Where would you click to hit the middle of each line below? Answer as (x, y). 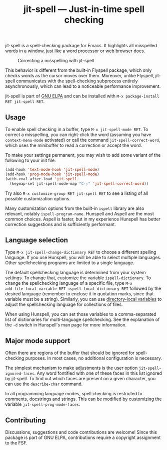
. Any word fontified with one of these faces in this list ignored (98, 373)
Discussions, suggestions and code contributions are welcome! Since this (81, 432)
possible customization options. (38, 198)
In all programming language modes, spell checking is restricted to (74, 394)
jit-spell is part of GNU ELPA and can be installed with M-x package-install (82, 96)
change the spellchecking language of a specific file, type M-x (69, 283)
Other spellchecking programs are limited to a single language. (70, 263)
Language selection (37, 240)
